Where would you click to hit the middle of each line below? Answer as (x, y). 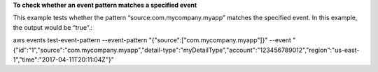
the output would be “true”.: (52, 27)
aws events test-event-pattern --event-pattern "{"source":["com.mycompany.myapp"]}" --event (152, 40)
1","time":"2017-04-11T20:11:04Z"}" (64, 60)
